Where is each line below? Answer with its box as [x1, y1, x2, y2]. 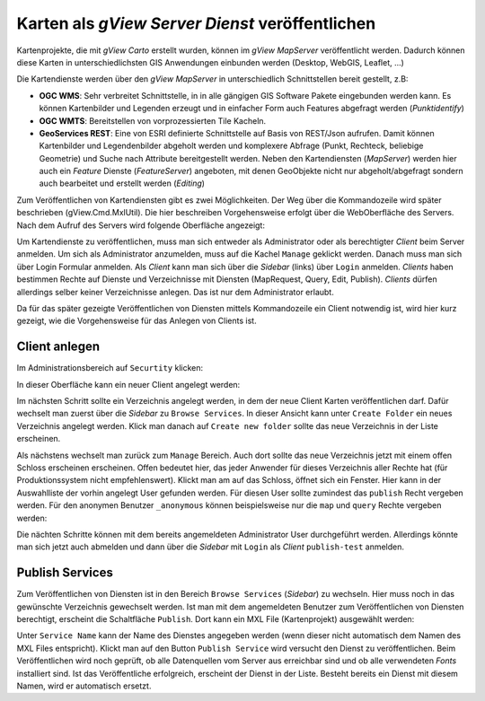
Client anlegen [16, 339, 101, 355]
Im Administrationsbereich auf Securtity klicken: [16, 363, 204, 373]
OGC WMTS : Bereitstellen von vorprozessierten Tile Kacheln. [39, 115, 267, 126]
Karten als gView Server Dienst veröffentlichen [16, 13, 376, 33]
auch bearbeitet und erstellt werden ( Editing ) [39, 178, 206, 188]
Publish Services [16, 565, 114, 581]
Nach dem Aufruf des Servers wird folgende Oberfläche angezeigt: [16, 220, 265, 231]
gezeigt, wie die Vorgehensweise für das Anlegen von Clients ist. [16, 315, 257, 327]
